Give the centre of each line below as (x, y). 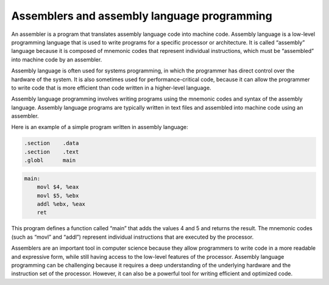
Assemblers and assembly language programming (142, 16)
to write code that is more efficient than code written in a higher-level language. (111, 88)
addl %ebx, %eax (61, 204)
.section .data (51, 143)
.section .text (51, 152)
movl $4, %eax (58, 187)
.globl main (50, 160)
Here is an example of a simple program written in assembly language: (100, 127)
